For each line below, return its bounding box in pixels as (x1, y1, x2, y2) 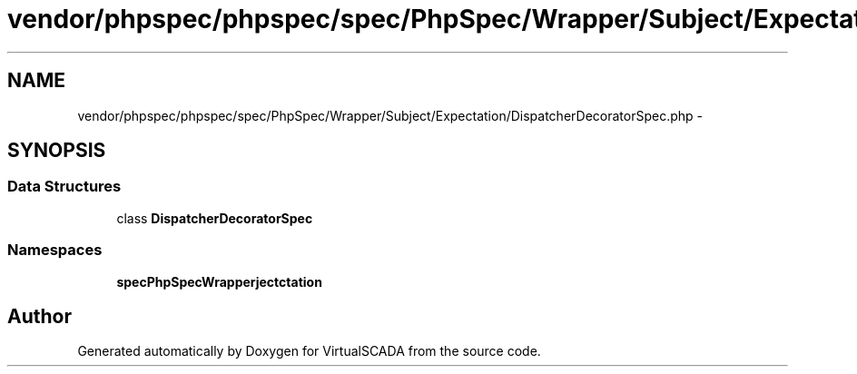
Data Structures (7, 177, 122, 196)
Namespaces (7, 241, 103, 260)
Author (7, 304, 72, 328)
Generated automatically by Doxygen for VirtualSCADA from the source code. (77, 343, 541, 359)
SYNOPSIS (7, 139, 106, 162)
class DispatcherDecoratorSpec (116, 210, 313, 226)
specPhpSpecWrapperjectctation (116, 273, 322, 290)
